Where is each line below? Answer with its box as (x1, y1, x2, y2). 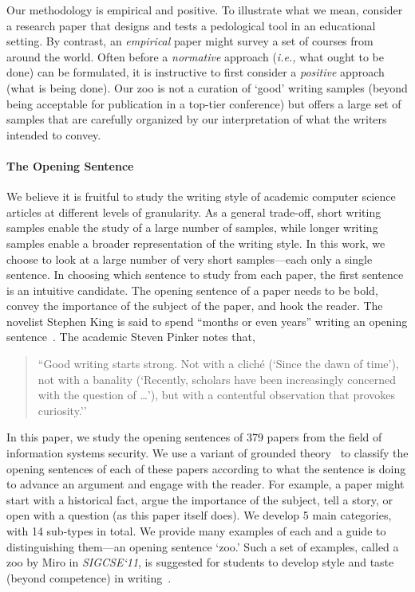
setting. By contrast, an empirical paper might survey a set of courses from (6, 33, 373, 49)
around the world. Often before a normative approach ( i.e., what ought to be (6, 48, 384, 65)
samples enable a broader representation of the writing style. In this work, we (6, 234, 385, 251)
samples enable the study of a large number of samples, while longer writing (6, 219, 378, 236)
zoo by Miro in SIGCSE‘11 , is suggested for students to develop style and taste (6, 554, 394, 570)
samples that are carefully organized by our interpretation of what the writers (6, 111, 387, 127)
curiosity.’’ (38, 402, 87, 418)
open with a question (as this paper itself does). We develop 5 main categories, (6, 507, 392, 523)
